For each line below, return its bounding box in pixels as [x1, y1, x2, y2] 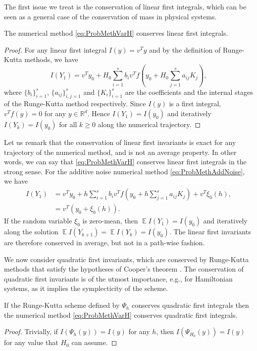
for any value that [4, 337, 58, 348]
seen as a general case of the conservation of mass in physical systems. [4, 11, 217, 21]
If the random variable [4, 215, 72, 226]
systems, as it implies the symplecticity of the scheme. [4, 283, 168, 293]
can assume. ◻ [71, 337, 117, 348]
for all [59, 119, 77, 130]
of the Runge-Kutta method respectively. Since [4, 98, 146, 109]
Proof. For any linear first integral [4, 44, 107, 55]
